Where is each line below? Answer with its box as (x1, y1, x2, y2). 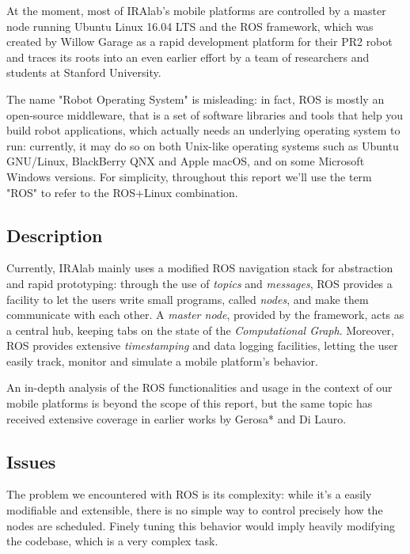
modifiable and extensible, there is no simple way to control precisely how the (6, 502, 383, 518)
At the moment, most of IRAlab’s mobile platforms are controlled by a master (6, 2, 386, 18)
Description (6, 222, 103, 247)
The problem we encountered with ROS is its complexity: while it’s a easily (6, 486, 372, 503)
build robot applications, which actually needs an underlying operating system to (6, 122, 401, 138)
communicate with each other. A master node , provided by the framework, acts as (6, 306, 404, 323)
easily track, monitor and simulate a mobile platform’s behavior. (6, 352, 318, 369)
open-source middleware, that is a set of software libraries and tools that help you (6, 106, 404, 123)
